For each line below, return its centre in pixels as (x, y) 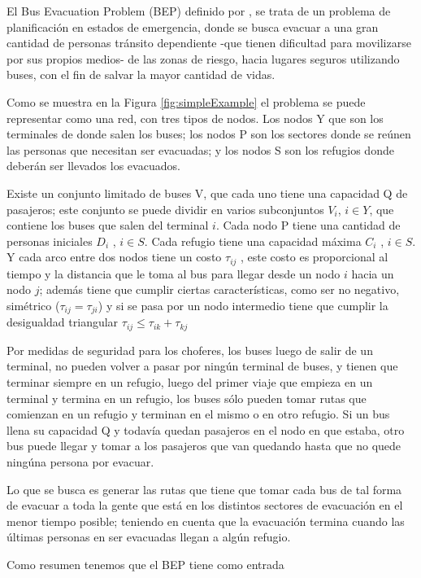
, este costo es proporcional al (315, 257)
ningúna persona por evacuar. (80, 462)
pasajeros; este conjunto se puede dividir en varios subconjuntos (165, 209)
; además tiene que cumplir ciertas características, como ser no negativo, (219, 289)
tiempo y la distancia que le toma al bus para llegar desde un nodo (174, 273)
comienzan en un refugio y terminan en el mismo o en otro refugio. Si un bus (198, 414)
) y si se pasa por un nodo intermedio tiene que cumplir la (243, 305)
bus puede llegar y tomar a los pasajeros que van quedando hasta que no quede (204, 446)
